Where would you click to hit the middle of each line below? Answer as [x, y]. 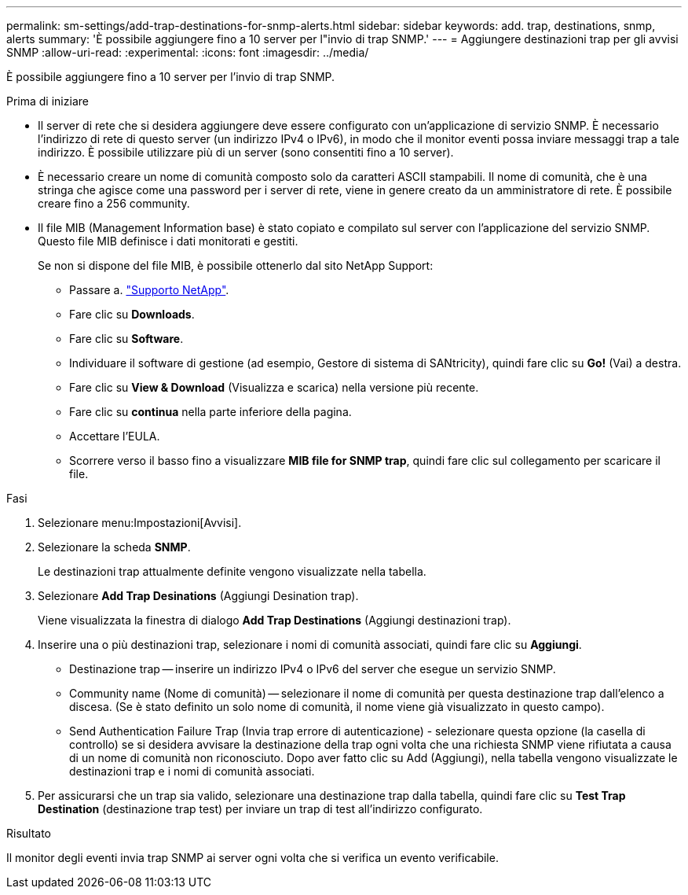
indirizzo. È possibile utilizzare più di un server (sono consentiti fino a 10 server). [246, 152]
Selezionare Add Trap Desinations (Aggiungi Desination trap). [198, 596]
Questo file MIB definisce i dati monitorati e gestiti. [168, 241]
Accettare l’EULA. [115, 436]
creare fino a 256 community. [114, 203]
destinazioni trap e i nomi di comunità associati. [192, 771]
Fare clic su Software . [126, 339]
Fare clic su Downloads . [132, 314]
